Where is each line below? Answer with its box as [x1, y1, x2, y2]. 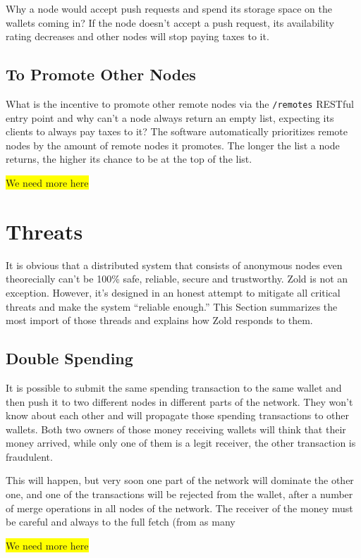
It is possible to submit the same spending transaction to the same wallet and [6, 380, 342, 395]
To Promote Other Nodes [6, 63, 196, 85]
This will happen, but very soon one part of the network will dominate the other [6, 473, 354, 488]
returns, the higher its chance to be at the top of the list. [6, 151, 252, 166]
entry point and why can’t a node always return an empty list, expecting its [6, 110, 334, 125]
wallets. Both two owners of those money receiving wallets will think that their [6, 421, 346, 436]
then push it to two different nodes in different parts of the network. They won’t [6, 394, 353, 409]
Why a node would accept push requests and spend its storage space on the [6, 1, 332, 15]
